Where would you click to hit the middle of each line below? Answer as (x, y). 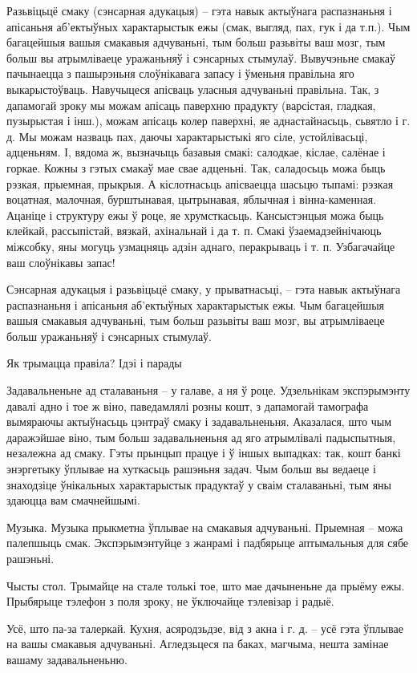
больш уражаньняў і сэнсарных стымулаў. (109, 336)
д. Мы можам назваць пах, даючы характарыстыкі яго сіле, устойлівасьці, (187, 136)
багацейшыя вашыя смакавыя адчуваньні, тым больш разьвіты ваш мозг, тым (196, 42)
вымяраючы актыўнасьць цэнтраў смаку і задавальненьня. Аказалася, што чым (199, 422)
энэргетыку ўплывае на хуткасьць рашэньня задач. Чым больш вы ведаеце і (191, 469)
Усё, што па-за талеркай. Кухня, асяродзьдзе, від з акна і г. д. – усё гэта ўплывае (205, 628)
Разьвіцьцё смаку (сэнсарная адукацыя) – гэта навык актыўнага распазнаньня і (199, 10)
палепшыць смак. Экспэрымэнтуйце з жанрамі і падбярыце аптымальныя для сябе (208, 543)
